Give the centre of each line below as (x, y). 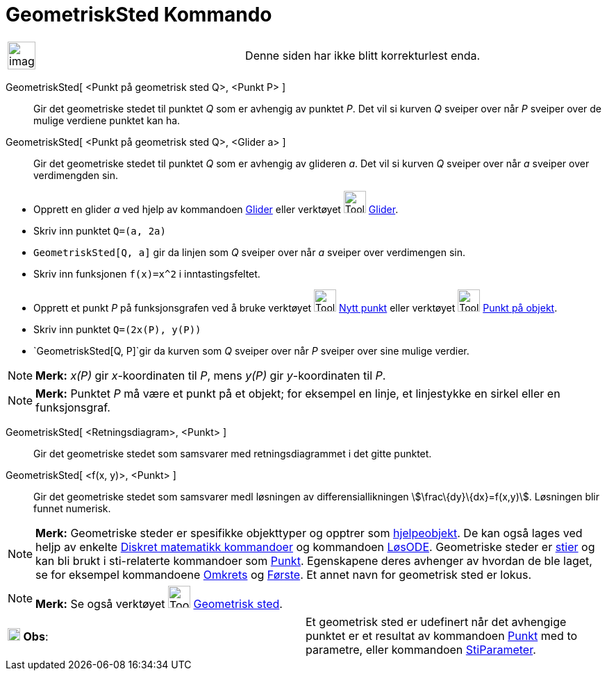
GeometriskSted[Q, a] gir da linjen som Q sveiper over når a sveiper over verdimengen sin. (250, 252)
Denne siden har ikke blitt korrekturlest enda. (363, 55)
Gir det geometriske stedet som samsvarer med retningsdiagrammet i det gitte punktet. (233, 453)
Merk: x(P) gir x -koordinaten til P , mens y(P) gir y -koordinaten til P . (211, 375)
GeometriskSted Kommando (139, 15)
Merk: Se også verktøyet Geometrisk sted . (159, 603)
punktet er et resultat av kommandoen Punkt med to (442, 635)
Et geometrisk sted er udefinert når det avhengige (436, 622)
